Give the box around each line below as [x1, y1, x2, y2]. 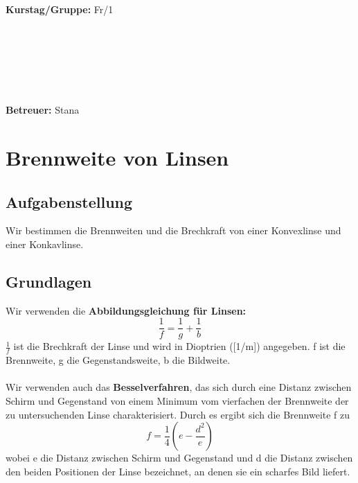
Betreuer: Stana [6, 103, 80, 117]
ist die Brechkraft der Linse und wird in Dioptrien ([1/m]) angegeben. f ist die [13, 339, 346, 353]
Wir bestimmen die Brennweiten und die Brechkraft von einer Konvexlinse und [6, 223, 341, 238]
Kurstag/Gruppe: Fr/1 [6, 1, 114, 16]
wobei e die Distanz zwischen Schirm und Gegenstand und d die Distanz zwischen [6, 450, 353, 465]
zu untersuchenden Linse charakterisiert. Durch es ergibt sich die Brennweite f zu [6, 407, 350, 421]
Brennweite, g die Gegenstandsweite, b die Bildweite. [6, 353, 231, 367]
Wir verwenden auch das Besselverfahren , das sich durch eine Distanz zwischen [6, 380, 352, 394]
